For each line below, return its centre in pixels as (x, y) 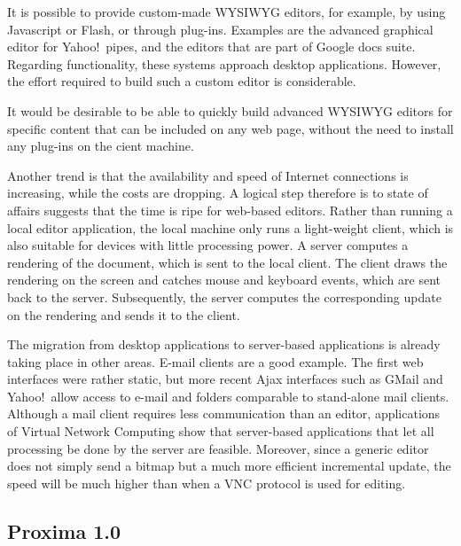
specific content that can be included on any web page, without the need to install (230, 128)
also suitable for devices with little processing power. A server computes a (208, 245)
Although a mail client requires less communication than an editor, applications (224, 413)
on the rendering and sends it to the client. (124, 314)
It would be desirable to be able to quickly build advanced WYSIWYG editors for (230, 110)
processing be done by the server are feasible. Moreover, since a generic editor (218, 448)
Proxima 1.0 (64, 530)
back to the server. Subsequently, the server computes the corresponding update (224, 296)
